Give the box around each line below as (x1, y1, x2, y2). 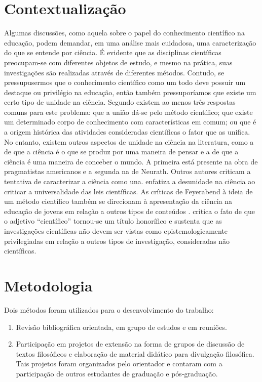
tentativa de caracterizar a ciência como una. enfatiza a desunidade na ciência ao (4, 176, 255, 187)
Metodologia (4, 275, 93, 295)
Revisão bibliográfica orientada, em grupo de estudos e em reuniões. (16, 321, 227, 332)
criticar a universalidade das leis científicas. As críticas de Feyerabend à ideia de (4, 186, 253, 196)
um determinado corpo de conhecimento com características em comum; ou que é (4, 116, 256, 127)
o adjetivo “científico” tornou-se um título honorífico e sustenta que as (4, 216, 222, 226)
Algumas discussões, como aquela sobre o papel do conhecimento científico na (4, 27, 245, 38)
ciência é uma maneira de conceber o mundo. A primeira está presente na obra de (4, 156, 258, 166)
